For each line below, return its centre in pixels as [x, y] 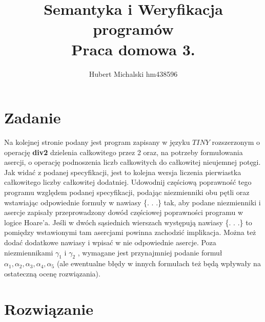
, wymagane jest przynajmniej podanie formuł [150, 252]
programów [133, 29]
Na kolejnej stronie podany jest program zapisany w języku [97, 142]
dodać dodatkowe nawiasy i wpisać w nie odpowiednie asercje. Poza [110, 242]
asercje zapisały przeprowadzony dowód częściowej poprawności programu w [124, 212]
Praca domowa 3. [133, 49]
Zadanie [33, 117]
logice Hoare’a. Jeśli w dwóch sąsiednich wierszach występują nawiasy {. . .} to [128, 222]
